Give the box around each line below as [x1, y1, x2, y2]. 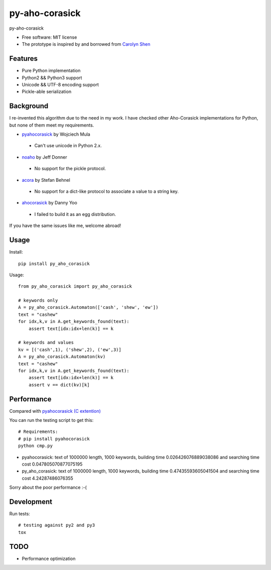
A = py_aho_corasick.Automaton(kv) [18, 354, 106, 360]
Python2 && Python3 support [22, 74, 82, 80]
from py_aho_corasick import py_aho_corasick [18, 284, 132, 289]
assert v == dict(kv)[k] [28, 382, 90, 388]
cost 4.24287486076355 [22, 475, 74, 481]
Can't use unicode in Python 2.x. [34, 143, 102, 149]
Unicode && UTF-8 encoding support [22, 82, 99, 88]
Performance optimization [22, 555, 76, 561]
